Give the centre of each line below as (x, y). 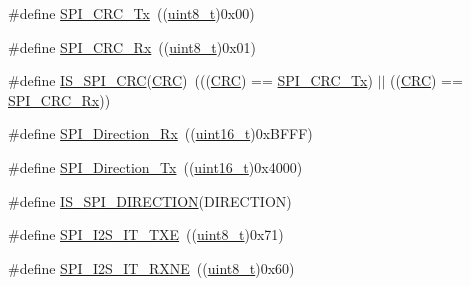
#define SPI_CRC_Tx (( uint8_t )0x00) (131, 13)
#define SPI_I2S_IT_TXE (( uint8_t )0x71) (146, 234)
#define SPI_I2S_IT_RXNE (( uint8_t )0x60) (151, 267)
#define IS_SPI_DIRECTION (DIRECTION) (150, 200)
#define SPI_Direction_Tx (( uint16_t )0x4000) (155, 166)
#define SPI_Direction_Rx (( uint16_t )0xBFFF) (160, 133)
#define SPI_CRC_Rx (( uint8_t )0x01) (132, 46)
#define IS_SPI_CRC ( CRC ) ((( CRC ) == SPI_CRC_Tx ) (190, 80)
